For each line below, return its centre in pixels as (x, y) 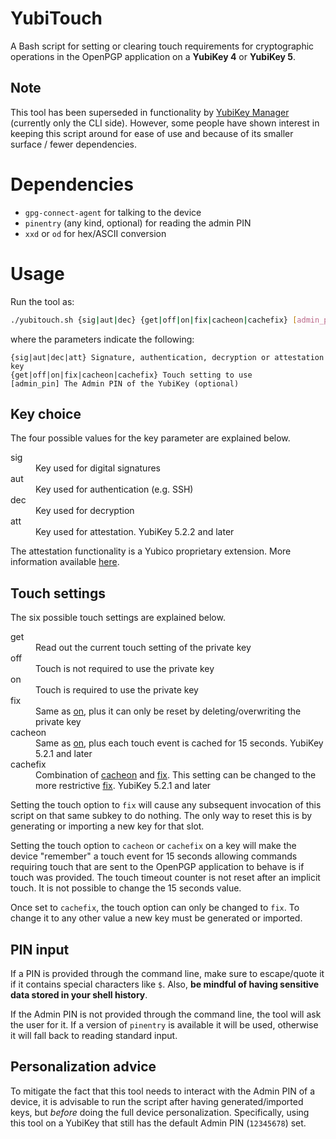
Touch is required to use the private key (117, 690)
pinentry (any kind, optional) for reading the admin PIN (138, 223)
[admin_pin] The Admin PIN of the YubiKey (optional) (125, 383)
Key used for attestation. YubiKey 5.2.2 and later (135, 532)
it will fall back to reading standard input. (94, 1035)
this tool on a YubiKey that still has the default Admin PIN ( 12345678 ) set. (158, 1123)
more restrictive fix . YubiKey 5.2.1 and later (123, 786)
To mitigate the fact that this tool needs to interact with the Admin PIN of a (163, 1091)
